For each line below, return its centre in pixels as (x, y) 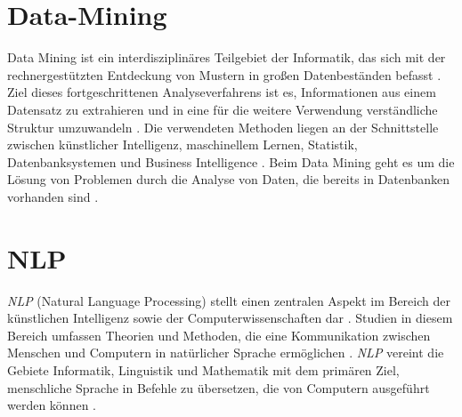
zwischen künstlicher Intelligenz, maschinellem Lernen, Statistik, (182, 144)
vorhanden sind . (53, 196)
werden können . (52, 405)
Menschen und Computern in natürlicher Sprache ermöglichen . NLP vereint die (226, 353)
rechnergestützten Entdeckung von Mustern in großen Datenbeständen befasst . (224, 74)
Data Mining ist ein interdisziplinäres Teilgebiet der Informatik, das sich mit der (227, 57)
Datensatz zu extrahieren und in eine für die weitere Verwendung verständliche (223, 109)
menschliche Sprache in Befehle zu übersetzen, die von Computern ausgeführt (219, 387)
